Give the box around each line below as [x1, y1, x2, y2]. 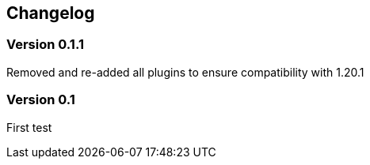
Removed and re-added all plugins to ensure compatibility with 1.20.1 [6, 65, 364, 79]
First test [6, 120, 52, 134]
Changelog [6, 3, 95, 23]
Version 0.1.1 [6, 36, 84, 53]
